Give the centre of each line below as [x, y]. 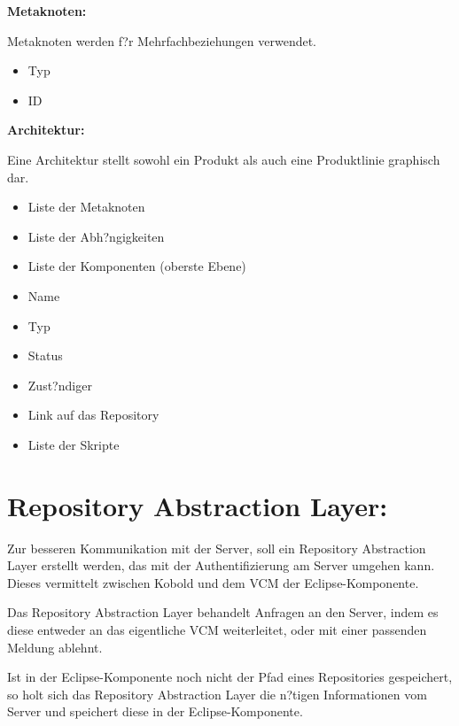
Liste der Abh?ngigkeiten [96, 236]
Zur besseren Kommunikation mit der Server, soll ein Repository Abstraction [217, 548]
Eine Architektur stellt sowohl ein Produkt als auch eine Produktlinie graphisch [224, 159]
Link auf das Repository [93, 415]
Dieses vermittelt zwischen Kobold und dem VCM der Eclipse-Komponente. [213, 582]
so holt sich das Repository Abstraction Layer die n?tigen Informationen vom [217, 694]
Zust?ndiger [60, 385]
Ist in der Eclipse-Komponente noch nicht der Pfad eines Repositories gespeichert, [230, 677]
